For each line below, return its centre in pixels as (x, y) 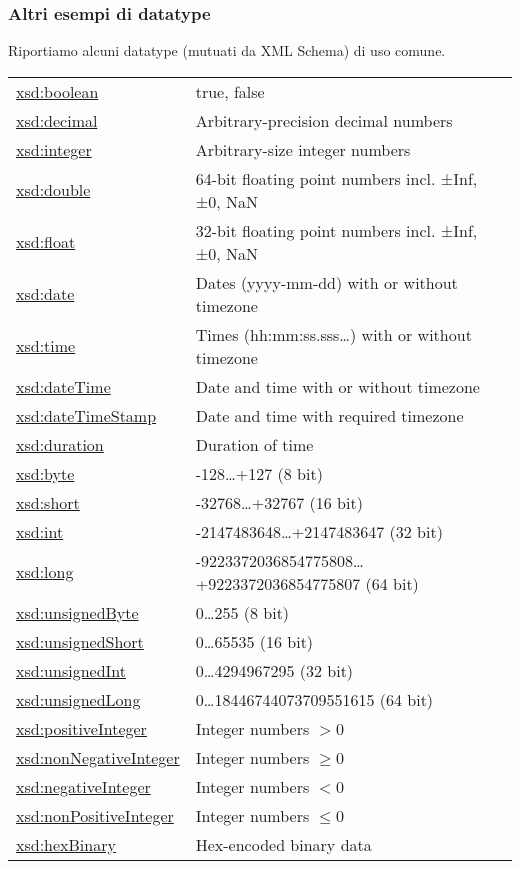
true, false (230, 91)
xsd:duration (60, 444)
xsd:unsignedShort (80, 641)
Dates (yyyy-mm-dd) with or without (326, 282)
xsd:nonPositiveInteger (95, 815)
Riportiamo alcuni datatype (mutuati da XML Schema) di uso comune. (227, 50)
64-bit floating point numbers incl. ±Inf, (336, 178)
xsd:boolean (57, 91)
